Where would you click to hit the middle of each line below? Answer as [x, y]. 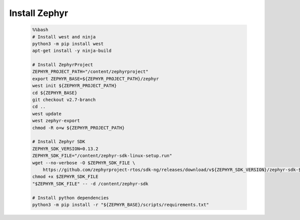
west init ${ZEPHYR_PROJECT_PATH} [74, 86]
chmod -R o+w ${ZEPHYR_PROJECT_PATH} [78, 128]
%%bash [40, 30]
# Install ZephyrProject [63, 65]
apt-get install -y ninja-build [72, 51]
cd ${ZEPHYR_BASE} [55, 93]
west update [47, 113]
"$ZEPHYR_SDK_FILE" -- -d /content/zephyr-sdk [90, 183]
